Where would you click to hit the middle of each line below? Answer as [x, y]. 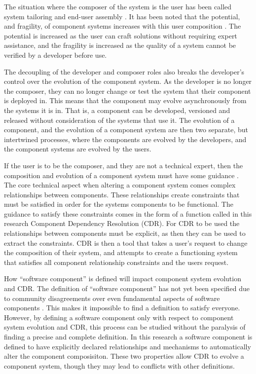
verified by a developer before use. [55, 55]
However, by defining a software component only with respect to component [119, 317]
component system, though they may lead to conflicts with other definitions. [119, 365]
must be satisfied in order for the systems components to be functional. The [119, 204]
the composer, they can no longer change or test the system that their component [128, 91]
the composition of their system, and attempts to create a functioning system [121, 252]
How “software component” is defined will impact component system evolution [123, 279]
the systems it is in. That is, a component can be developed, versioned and [117, 110]
